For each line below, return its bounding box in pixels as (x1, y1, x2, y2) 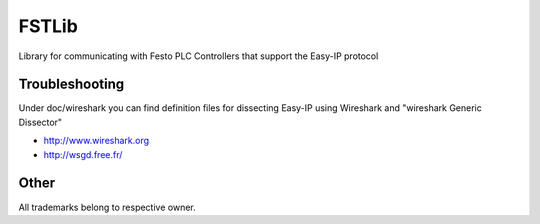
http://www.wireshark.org (43, 135, 150, 147)
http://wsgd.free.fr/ (43, 148, 123, 160)
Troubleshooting (18, 76, 125, 93)
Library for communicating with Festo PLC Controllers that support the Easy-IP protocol (18, 50, 379, 62)
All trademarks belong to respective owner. (18, 201, 196, 213)
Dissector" (18, 116, 63, 128)
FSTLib (18, 15, 79, 37)
